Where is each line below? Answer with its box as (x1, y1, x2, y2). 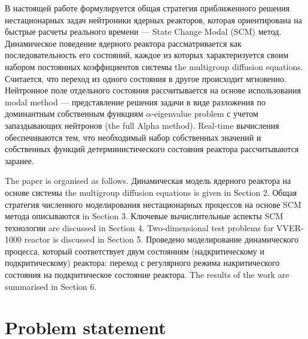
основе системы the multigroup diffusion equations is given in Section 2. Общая (5, 186, 297, 198)
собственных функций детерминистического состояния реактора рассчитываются (5, 143, 299, 155)
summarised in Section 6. (5, 280, 97, 292)
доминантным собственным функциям (5, 107, 144, 120)
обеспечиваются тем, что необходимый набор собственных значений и (5, 131, 261, 143)
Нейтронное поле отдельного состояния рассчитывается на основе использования (5, 84, 301, 96)
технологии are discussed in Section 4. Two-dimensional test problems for (5, 221, 274, 234)
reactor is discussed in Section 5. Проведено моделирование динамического (24, 233, 298, 246)
